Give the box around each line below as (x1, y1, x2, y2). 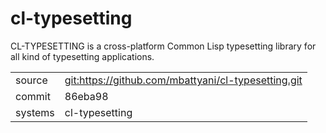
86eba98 (64, 89, 109, 103)
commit (15, 89, 51, 103)
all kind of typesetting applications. (10, 50, 155, 62)
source (15, 73, 48, 87)
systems (15, 105, 55, 119)
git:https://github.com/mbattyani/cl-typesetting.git (64, 73, 303, 87)
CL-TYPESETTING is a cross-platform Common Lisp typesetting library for (10, 40, 317, 52)
